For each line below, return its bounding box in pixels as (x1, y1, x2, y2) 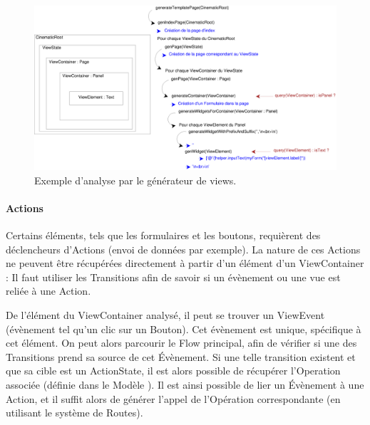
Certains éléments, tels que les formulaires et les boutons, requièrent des (6, 228, 321, 243)
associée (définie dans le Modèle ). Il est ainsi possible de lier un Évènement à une (6, 377, 364, 392)
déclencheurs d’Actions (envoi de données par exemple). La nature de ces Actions (6, 241, 361, 256)
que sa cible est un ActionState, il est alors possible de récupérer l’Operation (6, 363, 341, 378)
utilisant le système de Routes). (6, 405, 143, 420)
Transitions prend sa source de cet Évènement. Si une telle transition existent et (6, 349, 356, 364)
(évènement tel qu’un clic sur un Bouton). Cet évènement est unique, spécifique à (6, 321, 361, 336)
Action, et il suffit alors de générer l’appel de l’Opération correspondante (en (6, 391, 341, 406)
